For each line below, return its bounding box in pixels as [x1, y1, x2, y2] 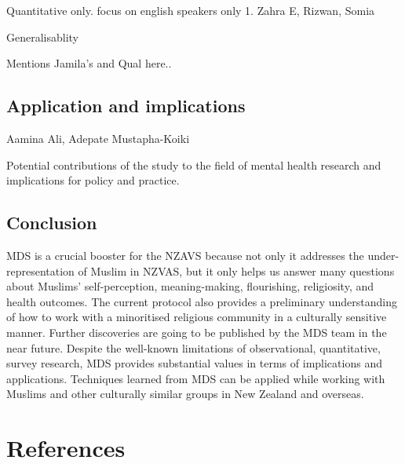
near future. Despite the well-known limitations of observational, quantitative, [6, 339, 381, 356]
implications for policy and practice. [6, 172, 180, 188]
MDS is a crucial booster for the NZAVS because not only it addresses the [6, 247, 364, 263]
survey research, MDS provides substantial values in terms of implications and [6, 355, 382, 371]
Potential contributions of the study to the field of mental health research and [6, 156, 381, 173]
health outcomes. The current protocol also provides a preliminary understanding [6, 293, 398, 309]
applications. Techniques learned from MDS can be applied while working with [6, 370, 385, 386]
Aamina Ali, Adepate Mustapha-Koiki [6, 130, 190, 146]
